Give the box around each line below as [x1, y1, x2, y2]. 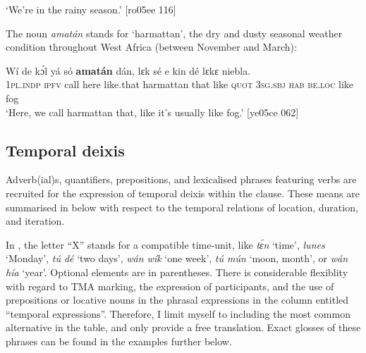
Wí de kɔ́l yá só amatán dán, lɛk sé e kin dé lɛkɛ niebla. [6, 63, 251, 78]
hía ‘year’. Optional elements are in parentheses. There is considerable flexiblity [6, 264, 348, 279]
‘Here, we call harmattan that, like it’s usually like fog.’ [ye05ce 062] [6, 104, 299, 119]
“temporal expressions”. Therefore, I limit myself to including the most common [6, 306, 350, 321]
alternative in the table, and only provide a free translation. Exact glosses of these [6, 320, 361, 335]
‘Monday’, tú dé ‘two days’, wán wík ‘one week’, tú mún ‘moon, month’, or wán [6, 251, 348, 266]
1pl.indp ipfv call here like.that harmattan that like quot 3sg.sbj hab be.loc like [6, 77, 354, 92]
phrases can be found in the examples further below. [6, 333, 232, 348]
